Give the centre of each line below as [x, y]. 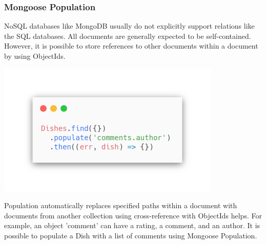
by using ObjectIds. [35, 56]
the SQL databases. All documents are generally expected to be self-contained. [128, 36]
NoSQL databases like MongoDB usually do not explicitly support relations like [129, 26]
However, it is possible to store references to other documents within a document [131, 46]
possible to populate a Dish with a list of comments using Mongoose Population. [131, 236]
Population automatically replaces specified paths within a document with [121, 205]
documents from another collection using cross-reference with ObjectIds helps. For [133, 215]
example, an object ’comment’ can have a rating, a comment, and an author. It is [132, 225]
